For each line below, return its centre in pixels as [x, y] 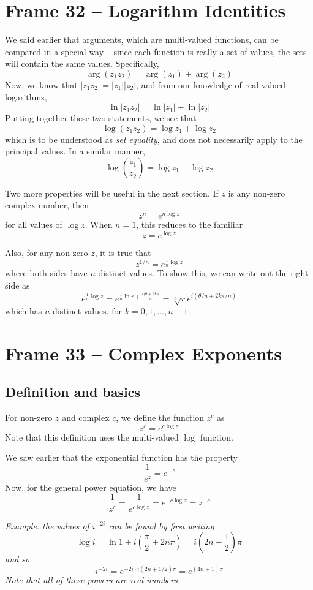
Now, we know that [41, 84]
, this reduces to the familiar [190, 225]
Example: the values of [47, 525]
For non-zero [29, 418]
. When [99, 225]
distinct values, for [88, 311]
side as [17, 285]
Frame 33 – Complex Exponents [143, 353]
